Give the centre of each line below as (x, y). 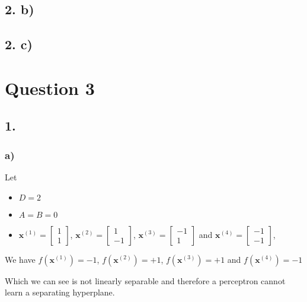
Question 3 (50, 88)
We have (20, 259)
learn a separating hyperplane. (60, 292)
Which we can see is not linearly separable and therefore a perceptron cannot (145, 280)
